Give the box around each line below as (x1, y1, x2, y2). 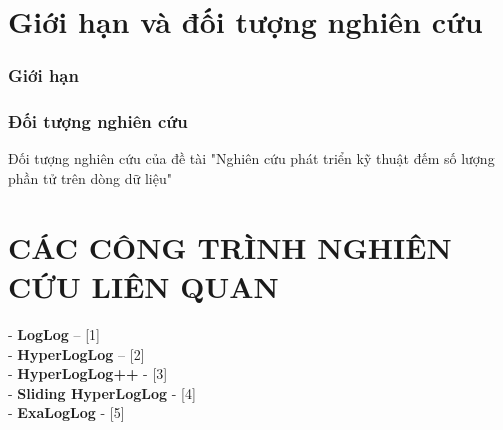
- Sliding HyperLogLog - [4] (8, 382, 196, 403)
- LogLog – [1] (8, 323, 101, 344)
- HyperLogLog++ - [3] (8, 363, 168, 384)
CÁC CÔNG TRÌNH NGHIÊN (8, 226, 452, 267)
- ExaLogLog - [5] (8, 402, 125, 423)
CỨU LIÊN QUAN (8, 266, 279, 306)
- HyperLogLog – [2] (8, 343, 145, 364)
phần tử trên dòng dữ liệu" (8, 168, 172, 189)
